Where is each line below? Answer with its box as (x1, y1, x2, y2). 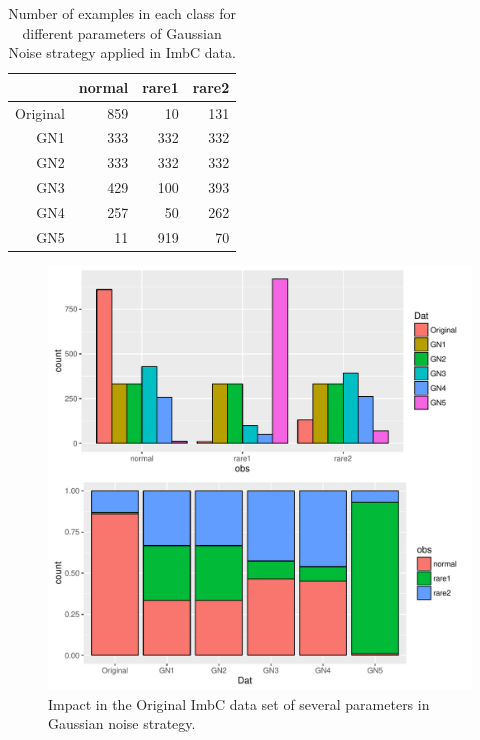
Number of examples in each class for (8, 3, 237, 23)
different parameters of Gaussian (22, 22, 222, 43)
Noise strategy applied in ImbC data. (8, 42, 236, 63)
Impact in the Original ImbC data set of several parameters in (48, 693, 430, 714)
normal (78, 76, 129, 97)
